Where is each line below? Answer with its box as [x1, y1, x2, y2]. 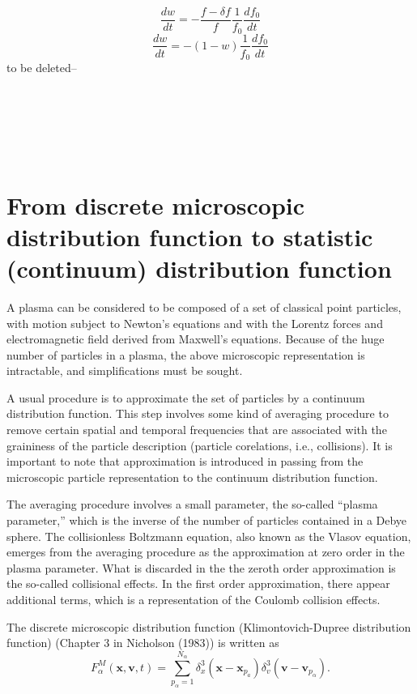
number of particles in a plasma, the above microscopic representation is [6, 346, 365, 363]
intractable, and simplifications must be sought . [6, 362, 243, 379]
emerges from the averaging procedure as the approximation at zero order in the [6, 543, 405, 560]
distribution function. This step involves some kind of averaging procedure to [6, 405, 389, 422]
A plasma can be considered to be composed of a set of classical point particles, [6, 298, 402, 315]
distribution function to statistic [6, 219, 373, 253]
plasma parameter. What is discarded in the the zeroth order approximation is [6, 559, 396, 576]
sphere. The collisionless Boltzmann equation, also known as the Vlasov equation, [6, 527, 411, 544]
